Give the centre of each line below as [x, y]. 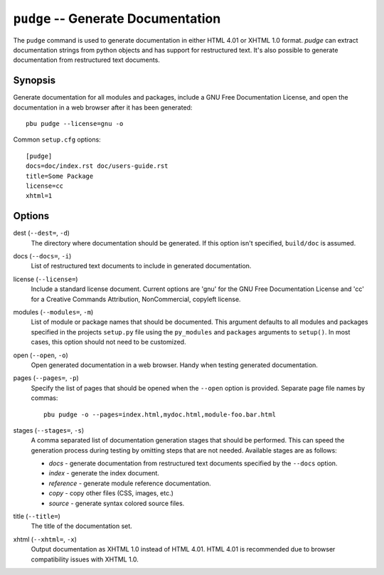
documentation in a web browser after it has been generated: [103, 107]
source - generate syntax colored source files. [117, 503]
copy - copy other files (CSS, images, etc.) [111, 493]
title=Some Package [60, 176]
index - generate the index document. [104, 473]
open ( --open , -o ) [41, 355]
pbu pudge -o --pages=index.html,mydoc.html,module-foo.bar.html [160, 414]
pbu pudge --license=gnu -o [75, 124]
